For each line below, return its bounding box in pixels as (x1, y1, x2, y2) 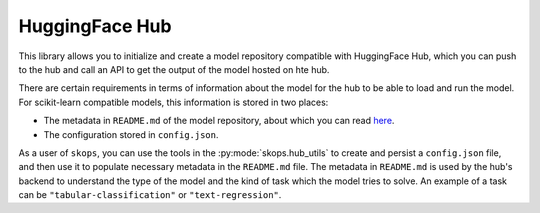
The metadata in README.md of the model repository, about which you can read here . (43, 115, 395, 127)
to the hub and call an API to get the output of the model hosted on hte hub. (18, 63, 330, 75)
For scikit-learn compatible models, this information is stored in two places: (18, 96, 329, 108)
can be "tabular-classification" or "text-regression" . (18, 189, 282, 201)
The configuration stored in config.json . (43, 128, 219, 140)
